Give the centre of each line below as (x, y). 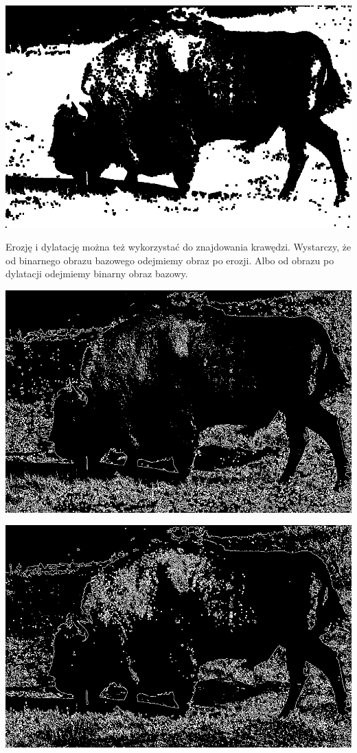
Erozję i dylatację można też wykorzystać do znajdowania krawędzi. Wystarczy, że (178, 247)
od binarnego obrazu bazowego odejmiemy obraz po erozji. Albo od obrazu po (170, 260)
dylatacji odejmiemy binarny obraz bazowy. (97, 274)
